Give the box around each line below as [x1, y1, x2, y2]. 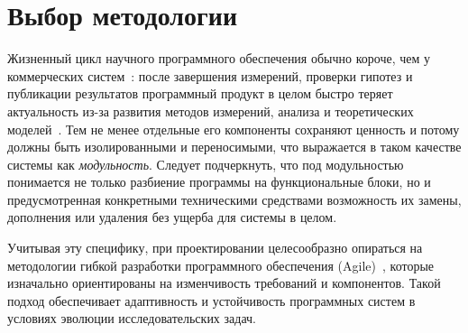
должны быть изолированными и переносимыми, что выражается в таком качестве [7, 137, 462, 156]
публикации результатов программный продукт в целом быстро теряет [7, 84, 393, 103]
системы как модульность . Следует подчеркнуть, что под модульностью [7, 154, 404, 173]
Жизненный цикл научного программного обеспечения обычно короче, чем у [7, 49, 431, 68]
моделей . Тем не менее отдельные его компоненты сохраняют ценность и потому [7, 119, 460, 138]
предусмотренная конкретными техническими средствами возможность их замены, [7, 190, 462, 208]
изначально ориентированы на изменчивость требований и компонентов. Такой [7, 273, 441, 292]
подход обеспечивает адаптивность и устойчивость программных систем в [7, 291, 416, 310]
